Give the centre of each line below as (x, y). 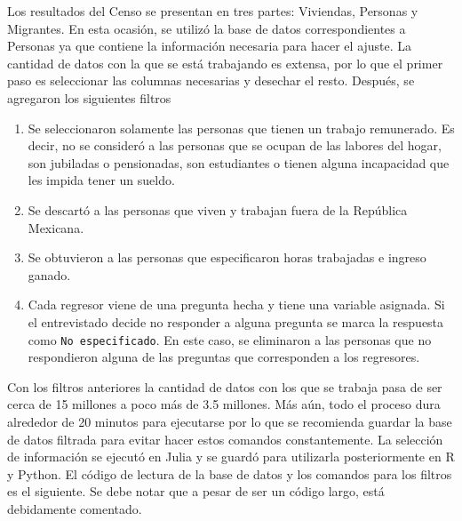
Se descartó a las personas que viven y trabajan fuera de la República (218, 209)
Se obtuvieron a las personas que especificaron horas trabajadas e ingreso (227, 257)
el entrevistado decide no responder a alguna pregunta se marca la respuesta (236, 321)
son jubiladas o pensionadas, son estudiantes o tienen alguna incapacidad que (239, 162)
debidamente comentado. (75, 508)
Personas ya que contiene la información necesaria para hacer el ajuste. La (210, 46)
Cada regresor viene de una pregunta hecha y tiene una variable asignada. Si (236, 305)
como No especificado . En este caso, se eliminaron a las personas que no (230, 339)
